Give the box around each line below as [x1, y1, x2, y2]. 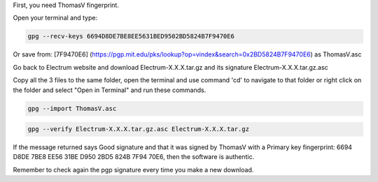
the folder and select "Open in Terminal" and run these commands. [13, 86, 206, 94]
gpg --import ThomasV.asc [27, 105, 117, 112]
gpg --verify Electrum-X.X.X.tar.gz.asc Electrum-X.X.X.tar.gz [27, 126, 250, 133]
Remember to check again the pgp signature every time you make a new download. [13, 165, 254, 174]
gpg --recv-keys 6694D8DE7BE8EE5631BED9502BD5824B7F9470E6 [27, 32, 234, 40]
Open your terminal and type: [13, 14, 98, 22]
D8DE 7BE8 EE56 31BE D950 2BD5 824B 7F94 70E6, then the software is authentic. [13, 153, 255, 161]
